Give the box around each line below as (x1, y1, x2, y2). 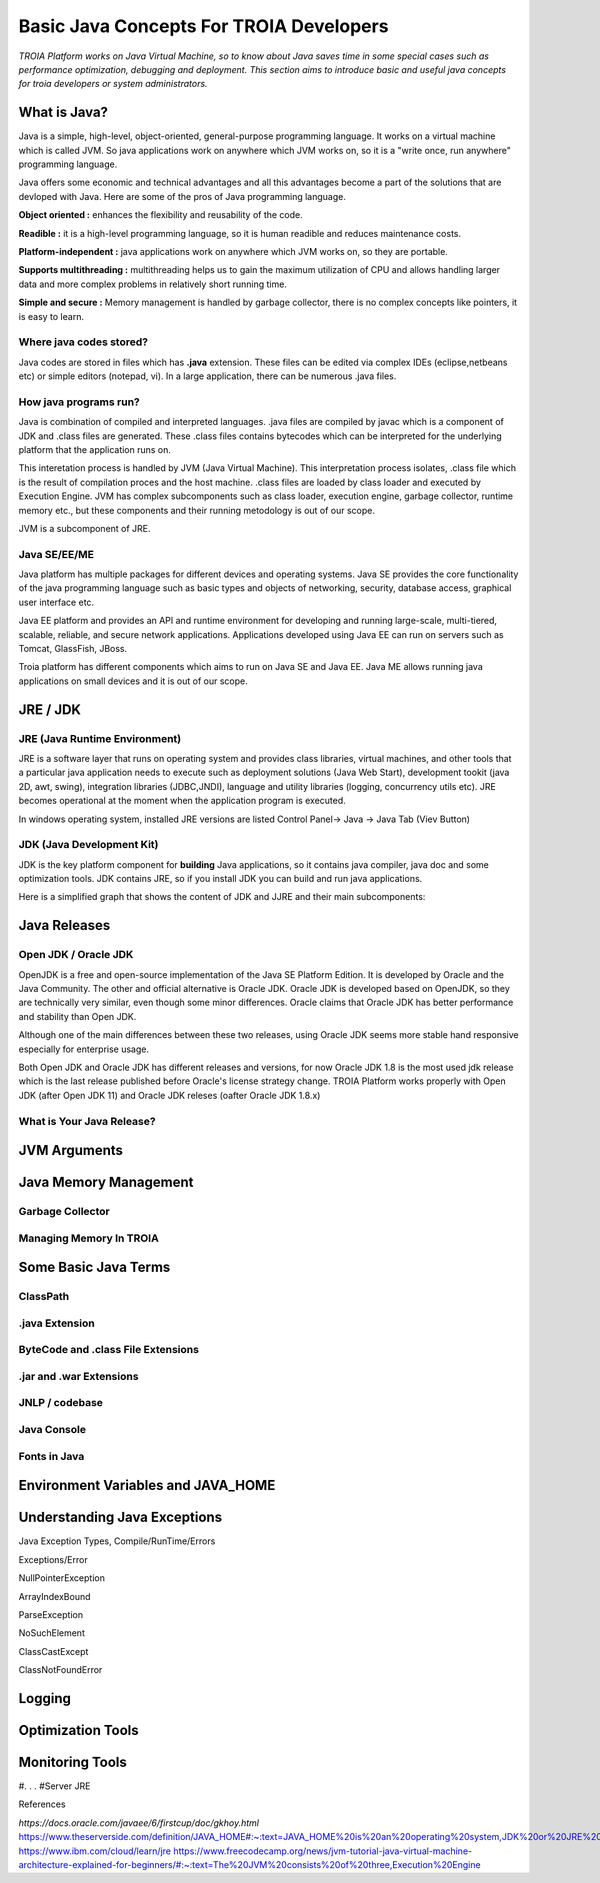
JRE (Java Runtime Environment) (18, 731, 182, 745)
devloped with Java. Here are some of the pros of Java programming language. (18, 190, 347, 202)
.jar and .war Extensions (18, 1369, 139, 1383)
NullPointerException (18, 1572, 105, 1584)
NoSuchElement (18, 1627, 85, 1639)
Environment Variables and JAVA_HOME (18, 1477, 276, 1494)
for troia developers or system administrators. (18, 78, 209, 90)
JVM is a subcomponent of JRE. (18, 522, 151, 534)
